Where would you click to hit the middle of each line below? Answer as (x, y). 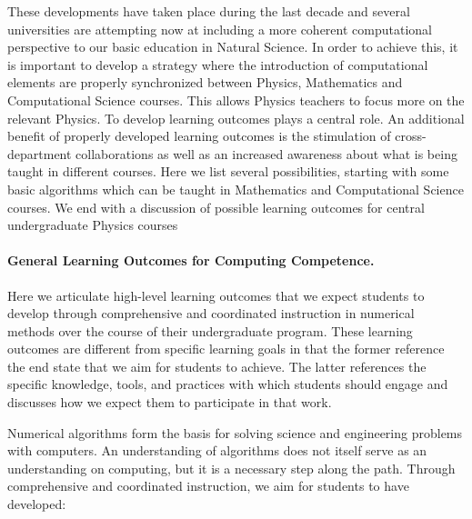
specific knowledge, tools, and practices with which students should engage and (228, 384)
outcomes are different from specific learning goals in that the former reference (226, 349)
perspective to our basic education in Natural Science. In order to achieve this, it (233, 47)
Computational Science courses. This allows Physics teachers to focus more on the (236, 100)
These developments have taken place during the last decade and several (209, 11)
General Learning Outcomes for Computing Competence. (191, 260)
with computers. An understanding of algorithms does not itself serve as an (217, 450)
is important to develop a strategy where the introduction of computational (218, 64)
